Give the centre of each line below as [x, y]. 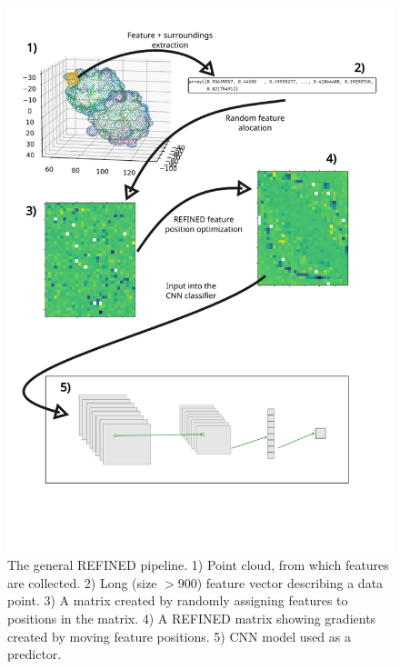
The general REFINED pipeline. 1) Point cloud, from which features [198, 565]
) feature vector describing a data [290, 582]
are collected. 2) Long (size [82, 582]
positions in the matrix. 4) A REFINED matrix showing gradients [192, 619]
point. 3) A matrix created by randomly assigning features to [178, 600]
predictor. [35, 654]
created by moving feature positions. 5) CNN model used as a [179, 636]
